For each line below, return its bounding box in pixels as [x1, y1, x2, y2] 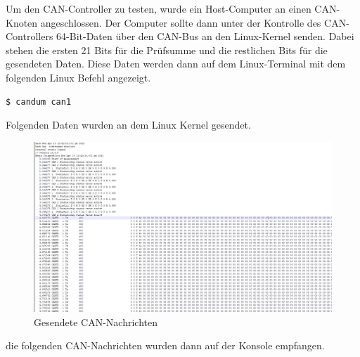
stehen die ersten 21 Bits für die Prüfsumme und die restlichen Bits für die [6, 42, 328, 57]
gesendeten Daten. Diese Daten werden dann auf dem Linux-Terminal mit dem [6, 56, 346, 71]
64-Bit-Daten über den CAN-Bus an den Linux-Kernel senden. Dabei [56, 29, 354, 44]
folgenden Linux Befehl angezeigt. [6, 70, 151, 84]
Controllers [6, 29, 53, 44]
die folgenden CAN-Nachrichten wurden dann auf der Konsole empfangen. [6, 338, 325, 353]
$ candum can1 [6, 96, 72, 107]
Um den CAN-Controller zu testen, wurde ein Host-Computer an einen [6, 1, 311, 15]
